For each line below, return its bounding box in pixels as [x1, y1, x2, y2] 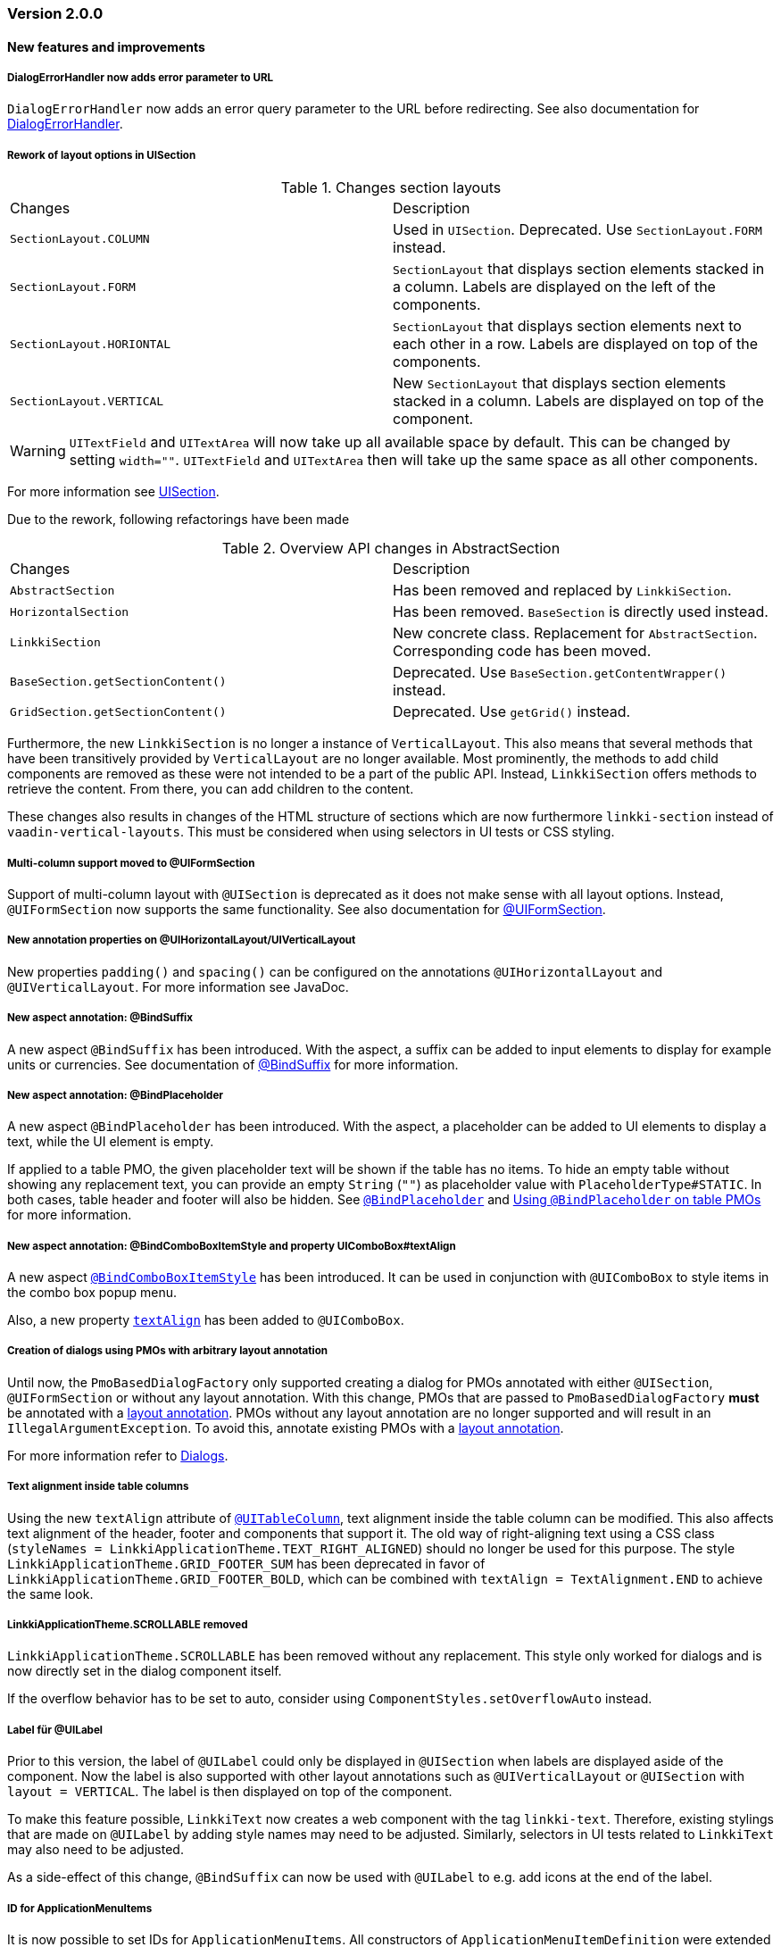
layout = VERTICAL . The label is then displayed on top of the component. [7, 1784, 453, 1800]
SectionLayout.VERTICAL [10, 394, 164, 408]
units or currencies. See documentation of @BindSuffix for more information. [7, 1056, 459, 1072]
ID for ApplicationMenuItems [7, 1901, 153, 1915]
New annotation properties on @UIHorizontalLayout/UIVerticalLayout [7, 934, 356, 947]
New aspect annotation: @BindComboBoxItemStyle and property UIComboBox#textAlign [7, 1239, 456, 1252]
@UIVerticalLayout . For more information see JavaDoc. [7, 978, 349, 994]
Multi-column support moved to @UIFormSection [7, 856, 255, 869]
